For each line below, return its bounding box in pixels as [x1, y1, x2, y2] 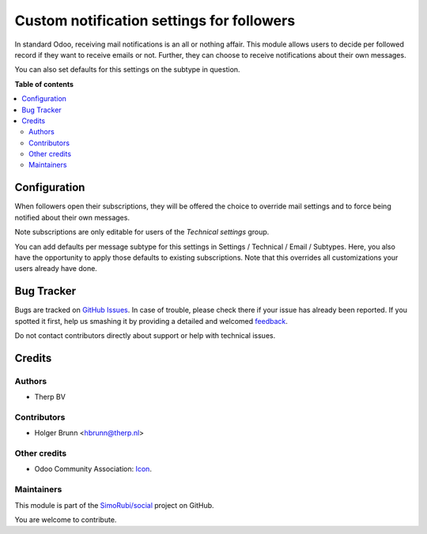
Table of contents [14, 79, 74, 88]
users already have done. [14, 264, 98, 273]
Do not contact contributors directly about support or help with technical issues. [14, 331, 276, 340]
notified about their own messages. [14, 212, 130, 222]
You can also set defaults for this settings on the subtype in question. [14, 65, 240, 74]
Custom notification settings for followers [14, 12, 296, 29]
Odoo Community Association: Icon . [34, 464, 152, 474]
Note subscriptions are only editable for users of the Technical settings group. [14, 228, 270, 237]
